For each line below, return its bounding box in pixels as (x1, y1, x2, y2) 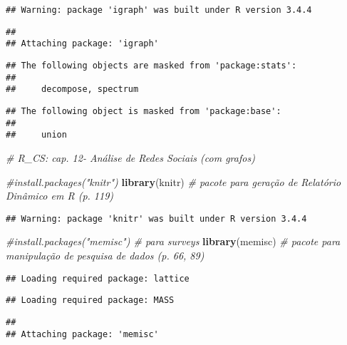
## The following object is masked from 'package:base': (6, 105, 281, 116)
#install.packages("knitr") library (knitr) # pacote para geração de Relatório (6, 174, 341, 189)
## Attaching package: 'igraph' (6, 38, 159, 49)
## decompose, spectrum (6, 84, 139, 95)
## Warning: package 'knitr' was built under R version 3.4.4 (6, 213, 307, 224)
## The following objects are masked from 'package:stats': (6, 60, 297, 71)
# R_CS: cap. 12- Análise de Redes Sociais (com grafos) (6, 150, 255, 165)
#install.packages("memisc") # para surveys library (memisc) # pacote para (6, 234, 341, 249)
